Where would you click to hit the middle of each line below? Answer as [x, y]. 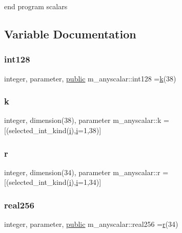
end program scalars [36, 6]
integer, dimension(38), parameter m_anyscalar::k [83, 120]
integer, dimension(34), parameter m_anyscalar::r [82, 172]
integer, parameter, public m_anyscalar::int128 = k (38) [90, 78]
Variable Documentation [70, 34]
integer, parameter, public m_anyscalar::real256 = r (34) [91, 224]
